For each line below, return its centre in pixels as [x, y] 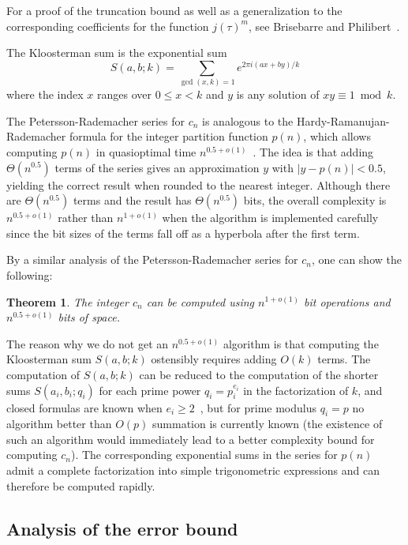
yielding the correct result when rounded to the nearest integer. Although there [198, 184]
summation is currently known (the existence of [268, 424]
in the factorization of [296, 390]
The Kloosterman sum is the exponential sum [117, 53]
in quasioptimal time [146, 151]
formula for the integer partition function [168, 136]
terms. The [344, 359]
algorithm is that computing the [301, 343]
